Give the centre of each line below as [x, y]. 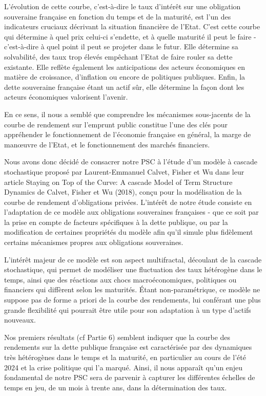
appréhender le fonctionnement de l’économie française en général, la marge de [128, 134]
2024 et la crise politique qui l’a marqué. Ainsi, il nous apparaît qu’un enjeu [124, 367]
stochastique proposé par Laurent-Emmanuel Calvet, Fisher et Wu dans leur [124, 171]
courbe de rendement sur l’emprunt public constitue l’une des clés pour [116, 124]
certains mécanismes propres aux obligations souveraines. [94, 242]
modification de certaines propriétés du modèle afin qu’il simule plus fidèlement [129, 232]
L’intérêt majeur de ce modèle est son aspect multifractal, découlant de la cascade [133, 259]
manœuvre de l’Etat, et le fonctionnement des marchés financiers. [107, 144]
